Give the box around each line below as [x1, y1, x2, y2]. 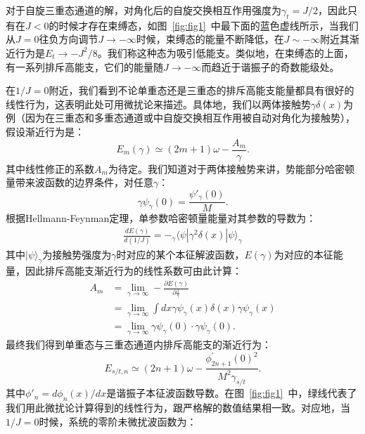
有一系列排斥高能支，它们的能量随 [6, 59, 163, 74]
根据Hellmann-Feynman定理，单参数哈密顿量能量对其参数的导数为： [6, 211, 316, 225]
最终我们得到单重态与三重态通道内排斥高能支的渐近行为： [6, 337, 271, 352]
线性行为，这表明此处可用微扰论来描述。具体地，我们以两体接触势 [6, 96, 311, 111]
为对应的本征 [274, 246, 333, 261]
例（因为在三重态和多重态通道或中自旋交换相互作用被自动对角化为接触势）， [6, 110, 355, 125]
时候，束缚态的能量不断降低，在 [136, 32, 284, 46]
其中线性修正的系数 [6, 161, 94, 176]
